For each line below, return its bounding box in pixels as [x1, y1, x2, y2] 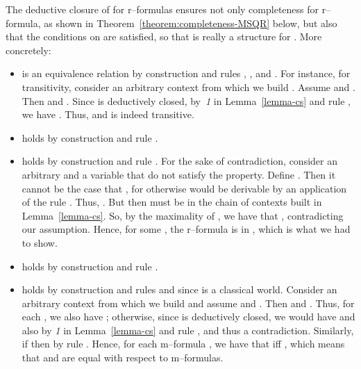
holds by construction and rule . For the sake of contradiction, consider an [22, 154, 337, 168]
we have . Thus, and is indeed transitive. [22, 107, 194, 122]
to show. [22, 235, 58, 249]
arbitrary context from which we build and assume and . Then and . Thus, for [22, 295, 355, 310]
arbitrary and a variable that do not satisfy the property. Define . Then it [22, 167, 336, 181]
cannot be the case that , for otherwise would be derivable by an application [22, 181, 347, 195]
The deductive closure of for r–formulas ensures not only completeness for [6, 2, 319, 16]
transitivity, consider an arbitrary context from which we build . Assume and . [22, 79, 355, 94]
